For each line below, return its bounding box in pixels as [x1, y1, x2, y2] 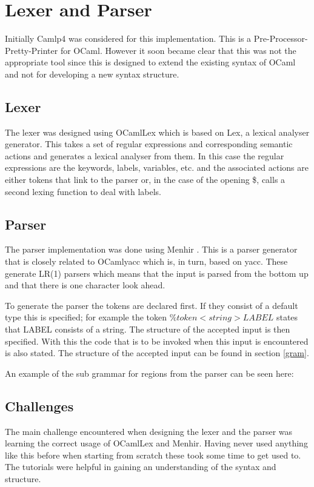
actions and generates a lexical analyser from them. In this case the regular [5, 149, 284, 162]
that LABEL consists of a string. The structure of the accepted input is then [5, 323, 290, 336]
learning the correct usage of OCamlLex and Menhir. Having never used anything [5, 437, 308, 449]
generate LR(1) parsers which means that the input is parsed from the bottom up [5, 267, 309, 279]
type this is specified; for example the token [5, 311, 167, 323]
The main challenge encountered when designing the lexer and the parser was [5, 425, 293, 437]
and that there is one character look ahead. [5, 279, 165, 291]
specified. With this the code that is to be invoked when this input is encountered [5, 334, 309, 347]
